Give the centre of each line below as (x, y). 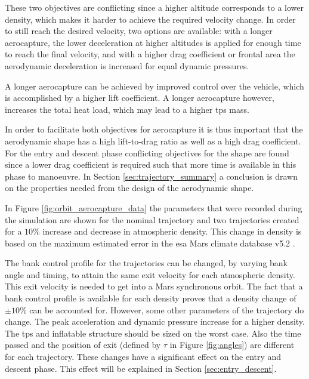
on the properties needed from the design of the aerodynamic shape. (129, 188)
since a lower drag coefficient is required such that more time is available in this (151, 164)
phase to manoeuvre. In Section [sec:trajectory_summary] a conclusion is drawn (151, 176)
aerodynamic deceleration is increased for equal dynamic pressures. (127, 65)
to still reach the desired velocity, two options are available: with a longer (139, 31)
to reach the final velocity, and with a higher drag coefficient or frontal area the (150, 54)
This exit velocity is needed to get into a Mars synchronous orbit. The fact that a (154, 286)
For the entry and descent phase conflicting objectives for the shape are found (147, 152)
